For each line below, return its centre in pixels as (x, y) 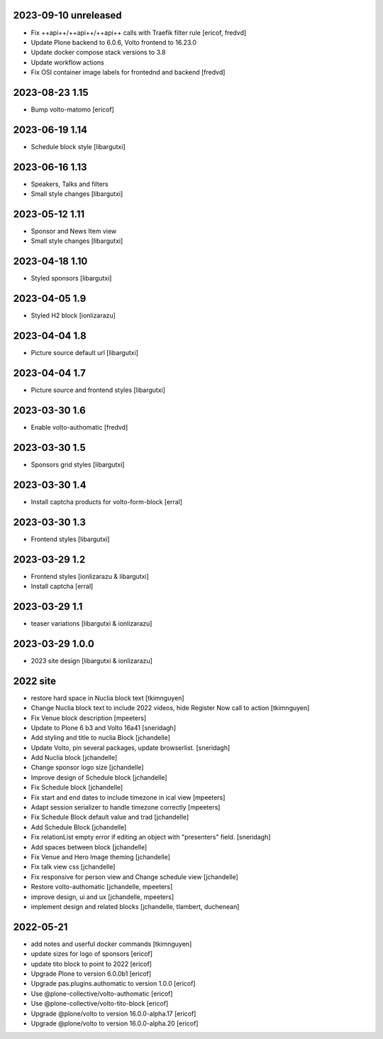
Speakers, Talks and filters (70, 184)
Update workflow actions (67, 62)
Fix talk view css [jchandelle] (73, 867)
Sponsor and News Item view (74, 232)
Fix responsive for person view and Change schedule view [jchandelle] (135, 876)
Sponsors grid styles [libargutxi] (78, 464)
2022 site (35, 681)
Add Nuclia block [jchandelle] (74, 758)
